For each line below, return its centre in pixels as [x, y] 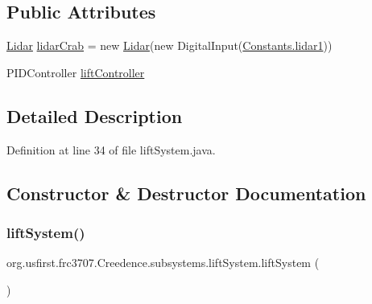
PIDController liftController [76, 72]
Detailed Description [95, 115]
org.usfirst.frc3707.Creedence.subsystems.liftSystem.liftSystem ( [163, 263]
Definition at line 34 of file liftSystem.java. [111, 149]
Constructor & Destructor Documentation [186, 193]
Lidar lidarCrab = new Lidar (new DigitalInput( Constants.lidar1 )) [169, 45]
